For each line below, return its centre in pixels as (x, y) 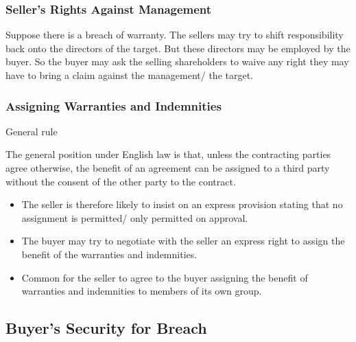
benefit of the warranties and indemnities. (109, 254)
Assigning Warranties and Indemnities (114, 105)
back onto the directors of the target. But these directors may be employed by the (178, 48)
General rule (32, 131)
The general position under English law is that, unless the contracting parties (168, 154)
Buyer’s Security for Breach (106, 328)
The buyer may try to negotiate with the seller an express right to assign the (183, 241)
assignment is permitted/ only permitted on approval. (135, 217)
